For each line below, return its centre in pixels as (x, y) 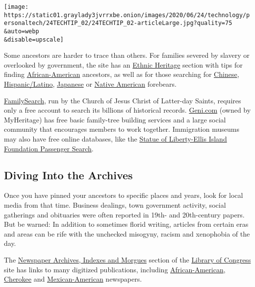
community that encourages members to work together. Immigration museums (122, 129)
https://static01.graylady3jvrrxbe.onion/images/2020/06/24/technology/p (127, 15)
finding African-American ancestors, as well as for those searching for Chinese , (122, 74)
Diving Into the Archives (68, 175)
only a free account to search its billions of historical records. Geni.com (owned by (127, 110)
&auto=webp (22, 31)
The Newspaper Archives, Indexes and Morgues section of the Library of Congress (127, 259)
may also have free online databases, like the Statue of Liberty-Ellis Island (115, 139)
